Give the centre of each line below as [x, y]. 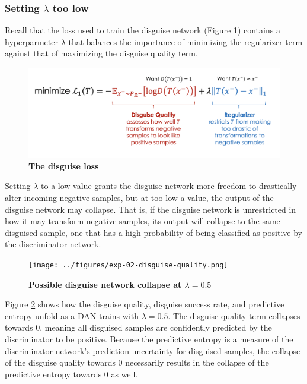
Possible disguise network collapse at [105, 284]
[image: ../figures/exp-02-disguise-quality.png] [128, 265]
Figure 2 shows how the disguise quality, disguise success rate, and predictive [145, 304]
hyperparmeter [31, 41]
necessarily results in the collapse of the [197, 362]
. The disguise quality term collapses [234, 315]
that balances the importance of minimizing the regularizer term [186, 41]
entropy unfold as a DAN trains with [72, 315]
